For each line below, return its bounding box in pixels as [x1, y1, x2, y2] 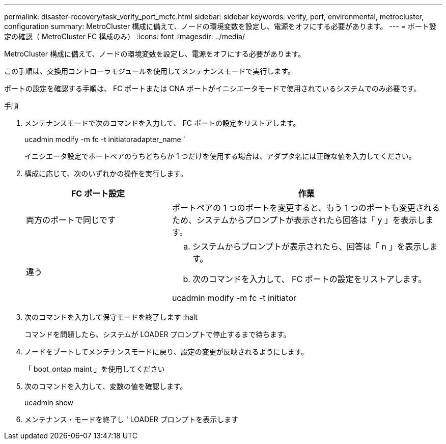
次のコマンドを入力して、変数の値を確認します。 [24, 382, 187, 391]
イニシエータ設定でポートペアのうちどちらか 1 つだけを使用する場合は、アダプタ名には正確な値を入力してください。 [24, 152, 416, 160]
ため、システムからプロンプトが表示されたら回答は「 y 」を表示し [172, 215, 425, 225]
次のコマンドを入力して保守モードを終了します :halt [24, 313, 198, 321]
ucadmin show [24, 398, 73, 407]
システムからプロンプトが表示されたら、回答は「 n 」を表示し [192, 241, 430, 252]
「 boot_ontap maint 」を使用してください [24, 365, 165, 373]
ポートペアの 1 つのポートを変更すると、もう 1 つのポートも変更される [172, 203, 440, 213]
